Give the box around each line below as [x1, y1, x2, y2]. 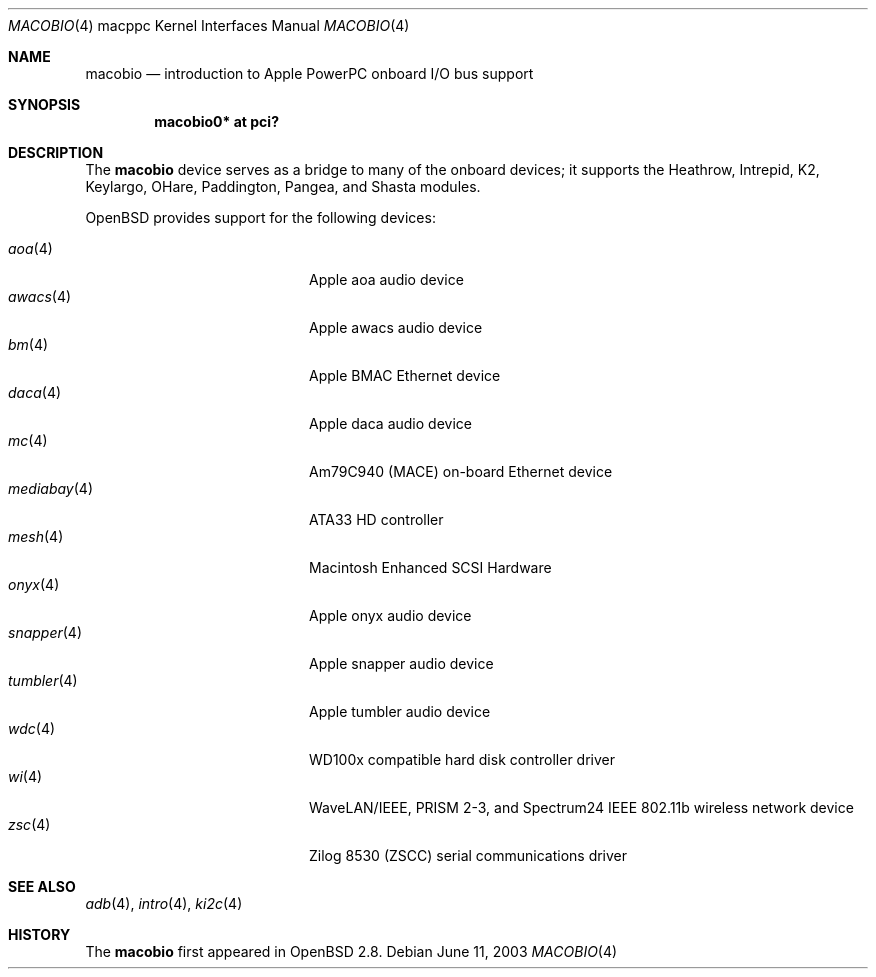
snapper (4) [8, 624, 83, 641]
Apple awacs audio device [309, 319, 483, 336]
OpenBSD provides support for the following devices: [85, 209, 436, 226]
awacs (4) [8, 288, 72, 305]
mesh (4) [8, 528, 64, 545]
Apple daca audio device [309, 415, 472, 432]
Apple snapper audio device [309, 655, 494, 672]
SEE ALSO [8, 878, 76, 895]
